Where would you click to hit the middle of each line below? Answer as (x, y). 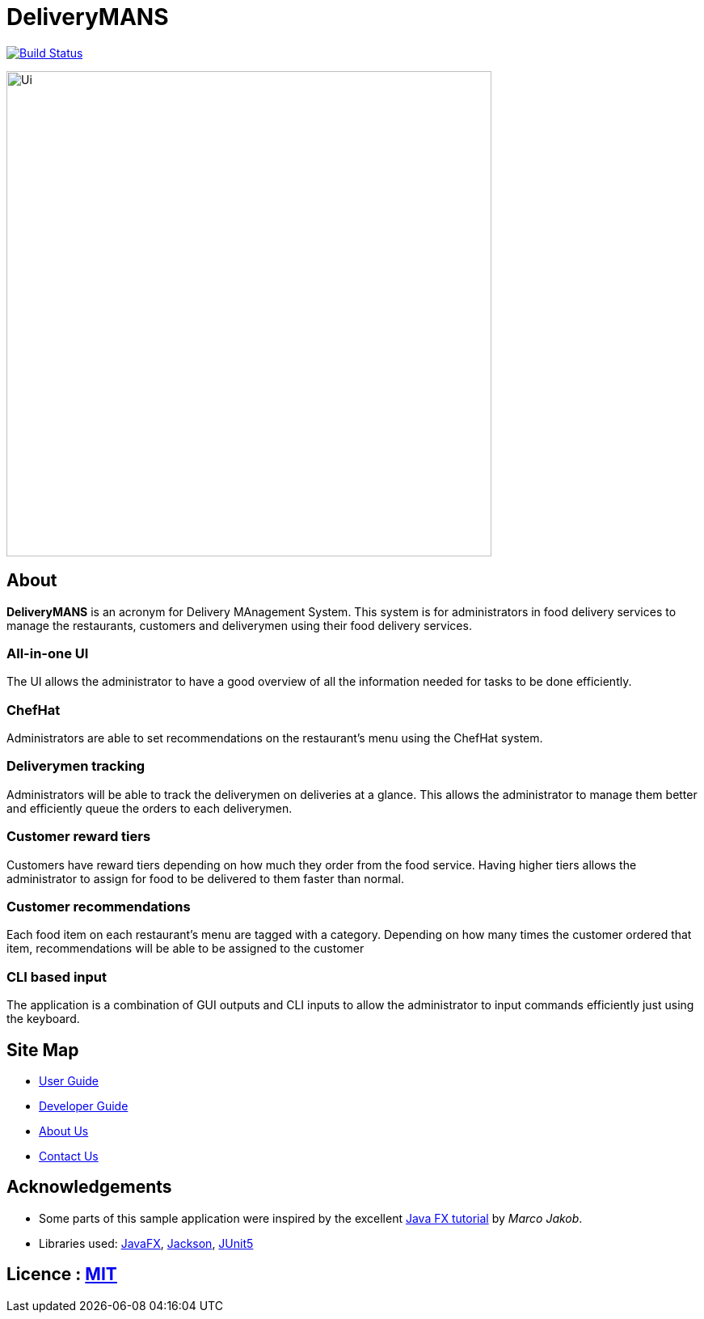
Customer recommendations (99, 906)
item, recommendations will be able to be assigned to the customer (185, 949)
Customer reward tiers (79, 837)
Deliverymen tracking (76, 766)
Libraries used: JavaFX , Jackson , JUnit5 (146, 1243)
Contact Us (69, 1156)
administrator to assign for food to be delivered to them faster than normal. (206, 878)
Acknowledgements (89, 1187)
